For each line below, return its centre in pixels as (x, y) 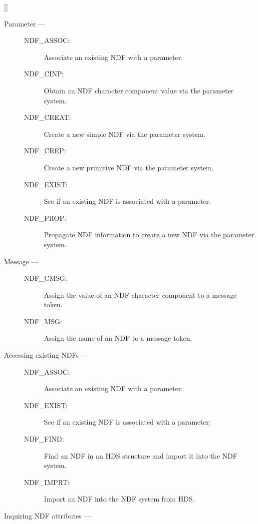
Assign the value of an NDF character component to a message (140, 294)
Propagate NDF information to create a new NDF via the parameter (149, 235)
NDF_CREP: (45, 151)
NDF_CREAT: (48, 117)
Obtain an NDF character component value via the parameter (139, 90)
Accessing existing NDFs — (46, 355)
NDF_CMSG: (46, 278)
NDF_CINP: (44, 74)
